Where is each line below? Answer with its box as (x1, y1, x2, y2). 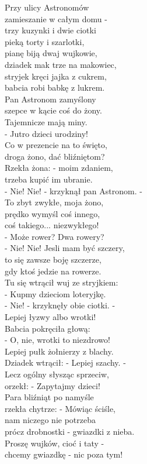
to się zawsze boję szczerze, (5, 253, 101, 266)
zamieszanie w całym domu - (5, 12, 107, 25)
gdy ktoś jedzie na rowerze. (5, 264, 101, 277)
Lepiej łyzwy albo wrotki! (5, 311, 96, 323)
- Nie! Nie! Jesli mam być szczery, (5, 242, 125, 254)
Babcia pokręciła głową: (5, 322, 90, 334)
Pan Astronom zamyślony (5, 92, 96, 105)
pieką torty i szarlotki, (5, 35, 85, 47)
